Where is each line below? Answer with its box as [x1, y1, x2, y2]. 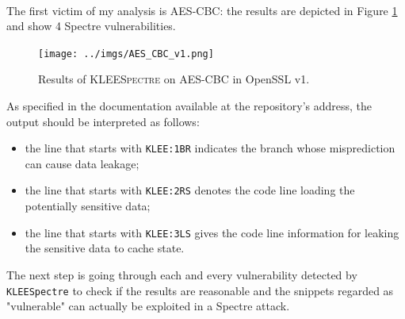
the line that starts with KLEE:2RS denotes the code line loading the [25, 182, 355, 198]
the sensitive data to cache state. [25, 240, 185, 256]
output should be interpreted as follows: [6, 113, 200, 129]
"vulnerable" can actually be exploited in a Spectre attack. [6, 298, 290, 314]
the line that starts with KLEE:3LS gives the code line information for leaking [25, 224, 399, 240]
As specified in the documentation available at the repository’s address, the [6, 98, 373, 114]
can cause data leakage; [25, 155, 139, 171]
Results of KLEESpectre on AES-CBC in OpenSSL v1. [38, 71, 310, 87]
